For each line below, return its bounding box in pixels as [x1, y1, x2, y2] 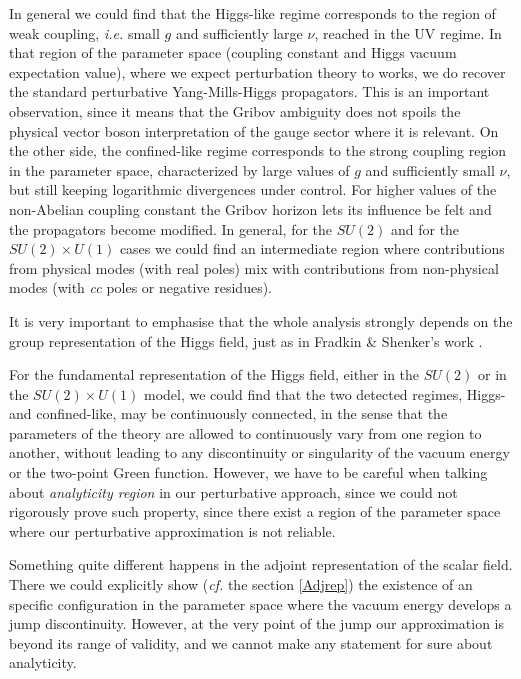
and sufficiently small [365, 159, 495, 180]
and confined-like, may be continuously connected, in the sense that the [9, 403, 448, 424]
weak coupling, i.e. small [9, 22, 160, 43]
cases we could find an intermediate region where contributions [119, 238, 505, 259]
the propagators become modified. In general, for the [9, 218, 333, 239]
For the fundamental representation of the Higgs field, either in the [9, 364, 420, 385]
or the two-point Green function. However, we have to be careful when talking [9, 462, 488, 483]
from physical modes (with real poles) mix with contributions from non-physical [9, 257, 499, 278]
